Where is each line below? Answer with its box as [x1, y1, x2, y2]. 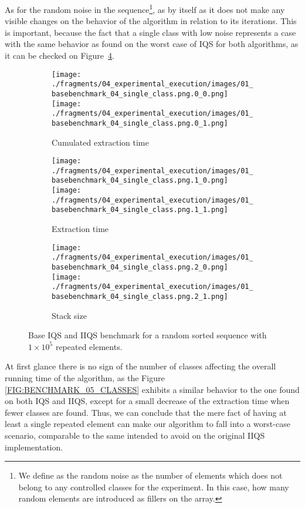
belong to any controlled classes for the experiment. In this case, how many [18, 480, 289, 493]
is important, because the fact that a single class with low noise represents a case [5, 26, 296, 38]
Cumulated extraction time [52, 136, 149, 148]
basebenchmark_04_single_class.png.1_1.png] [52, 206, 228, 214]
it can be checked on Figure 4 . [5, 49, 114, 62]
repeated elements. [55, 340, 123, 352]
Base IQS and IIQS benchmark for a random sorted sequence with [28, 329, 267, 341]
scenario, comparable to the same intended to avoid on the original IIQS [5, 429, 265, 441]
